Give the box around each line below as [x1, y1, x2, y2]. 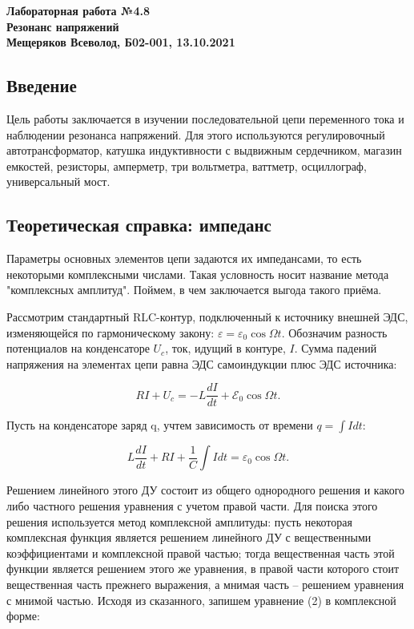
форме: [6, 607, 40, 624]
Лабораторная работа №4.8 [6, 2, 150, 18]
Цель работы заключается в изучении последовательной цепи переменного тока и [6, 110, 404, 127]
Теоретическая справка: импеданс [6, 212, 271, 237]
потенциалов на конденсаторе [6, 340, 150, 357]
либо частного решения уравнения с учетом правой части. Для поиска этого [6, 497, 378, 514]
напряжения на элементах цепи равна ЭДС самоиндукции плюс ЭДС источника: [6, 355, 397, 372]
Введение [6, 73, 77, 98]
